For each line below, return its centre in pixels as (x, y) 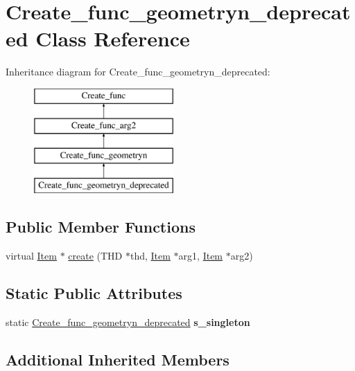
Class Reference (113, 38)
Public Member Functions (101, 227)
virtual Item (31, 255)
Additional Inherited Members (118, 359)
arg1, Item (201, 255)
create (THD (95, 255)
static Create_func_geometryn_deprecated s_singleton (128, 322)
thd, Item (150, 255)
